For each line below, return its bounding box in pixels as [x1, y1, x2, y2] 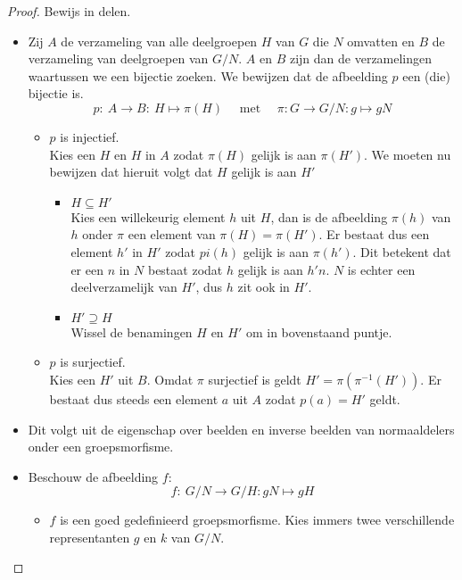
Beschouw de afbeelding [28, 467, 159, 485]
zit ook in [237, 278, 290, 296]
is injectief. [60, 127, 120, 145]
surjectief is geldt [208, 369, 301, 388]
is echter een [347, 260, 416, 278]
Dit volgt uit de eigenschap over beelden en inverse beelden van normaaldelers [28, 419, 455, 438]
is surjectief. [60, 352, 126, 371]
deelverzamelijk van [70, 278, 177, 296]
